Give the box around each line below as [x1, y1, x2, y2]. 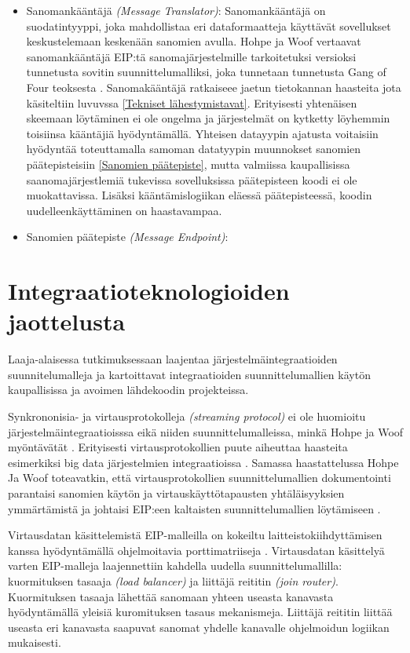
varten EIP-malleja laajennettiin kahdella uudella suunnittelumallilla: [8, 557, 342, 574]
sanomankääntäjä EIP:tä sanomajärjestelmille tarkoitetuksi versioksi [26, 48, 357, 64]
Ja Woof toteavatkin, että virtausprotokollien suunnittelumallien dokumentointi [8, 469, 391, 486]
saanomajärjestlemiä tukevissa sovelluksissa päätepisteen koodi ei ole [26, 171, 357, 188]
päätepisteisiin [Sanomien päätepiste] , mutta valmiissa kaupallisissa [26, 155, 350, 172]
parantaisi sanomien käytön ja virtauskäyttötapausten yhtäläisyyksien [8, 484, 345, 501]
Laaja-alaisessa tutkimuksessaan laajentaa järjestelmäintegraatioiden [8, 351, 338, 367]
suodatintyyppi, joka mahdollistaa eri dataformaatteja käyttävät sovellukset [26, 17, 391, 34]
